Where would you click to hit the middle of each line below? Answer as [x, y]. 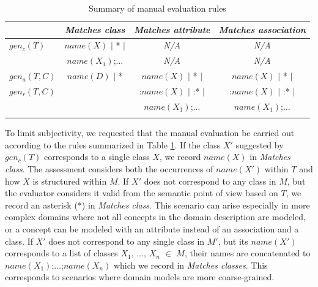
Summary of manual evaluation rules [157, 8]
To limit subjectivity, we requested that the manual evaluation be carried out [150, 133]
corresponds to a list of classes [61, 253]
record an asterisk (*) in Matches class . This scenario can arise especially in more [157, 205]
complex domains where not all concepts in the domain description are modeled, [155, 217]
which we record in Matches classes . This [190, 265]
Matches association [262, 29]
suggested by [260, 144]
